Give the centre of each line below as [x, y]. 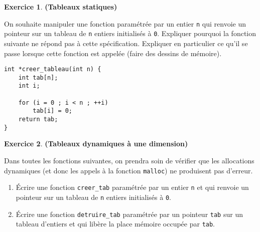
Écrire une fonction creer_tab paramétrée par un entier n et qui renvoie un [132, 187]
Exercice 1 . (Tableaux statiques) [61, 7]
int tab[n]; [38, 77]
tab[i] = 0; [53, 111]
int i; [29, 86]
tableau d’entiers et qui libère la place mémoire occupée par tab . [115, 224]
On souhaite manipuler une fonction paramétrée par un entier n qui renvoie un [125, 23]
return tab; [38, 120]
